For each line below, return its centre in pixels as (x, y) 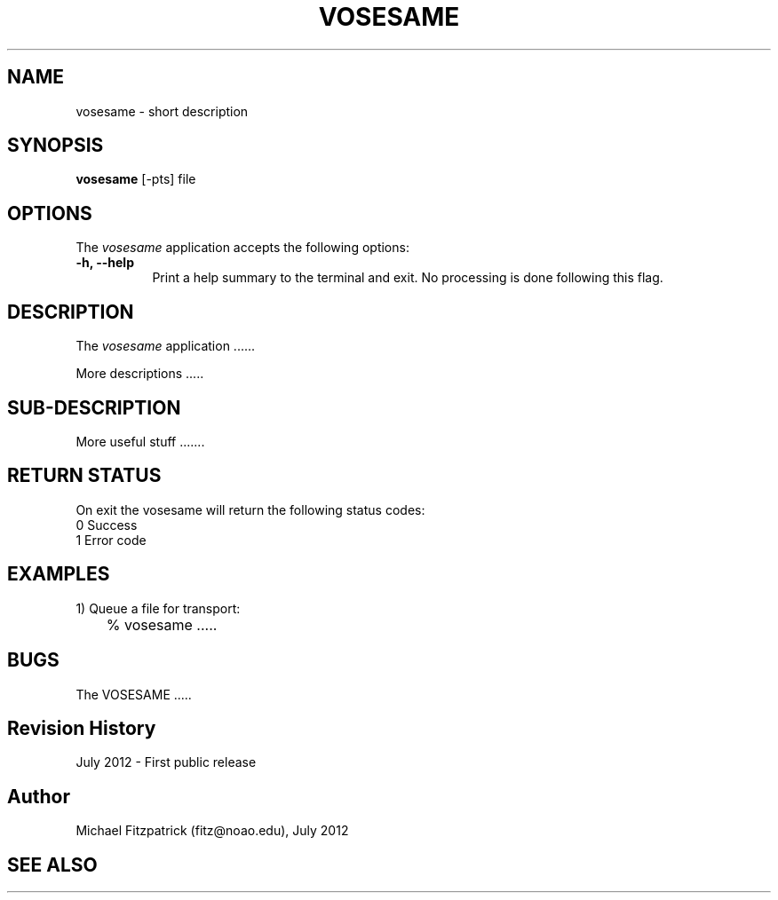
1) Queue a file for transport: (158, 608)
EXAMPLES (59, 574)
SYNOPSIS (56, 146)
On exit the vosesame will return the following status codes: (250, 509)
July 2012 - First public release (166, 762)
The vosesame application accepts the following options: (242, 248)
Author (39, 796)
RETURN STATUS (84, 476)
